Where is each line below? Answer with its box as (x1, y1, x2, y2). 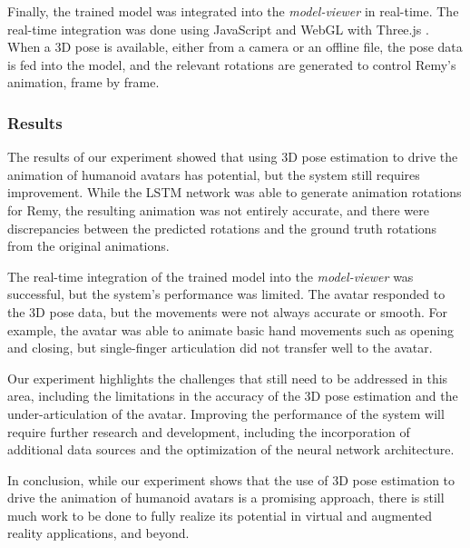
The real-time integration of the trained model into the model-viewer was (7, 266, 414, 285)
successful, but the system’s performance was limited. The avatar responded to (7, 284, 446, 304)
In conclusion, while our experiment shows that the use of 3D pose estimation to (7, 470, 455, 489)
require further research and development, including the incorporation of (7, 422, 410, 441)
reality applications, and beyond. (7, 523, 190, 543)
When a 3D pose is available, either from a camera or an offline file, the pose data (7, 37, 463, 56)
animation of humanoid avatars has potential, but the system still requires (7, 164, 420, 184)
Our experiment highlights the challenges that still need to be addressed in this (7, 368, 448, 387)
